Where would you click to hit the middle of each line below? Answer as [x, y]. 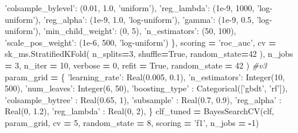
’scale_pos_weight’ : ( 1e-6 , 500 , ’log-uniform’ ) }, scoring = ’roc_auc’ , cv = [140, 42]
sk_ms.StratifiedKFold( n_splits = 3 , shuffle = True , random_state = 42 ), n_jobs [149, 54]
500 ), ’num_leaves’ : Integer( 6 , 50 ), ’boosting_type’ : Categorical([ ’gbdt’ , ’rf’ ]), [146, 88]
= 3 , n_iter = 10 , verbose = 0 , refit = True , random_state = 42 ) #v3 [136, 65]
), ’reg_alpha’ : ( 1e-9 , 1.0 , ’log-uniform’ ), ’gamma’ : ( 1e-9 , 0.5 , [144, 19]
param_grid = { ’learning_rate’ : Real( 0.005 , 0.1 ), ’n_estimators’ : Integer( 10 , [145, 76]
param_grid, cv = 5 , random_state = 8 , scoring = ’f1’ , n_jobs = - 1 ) [132, 122]
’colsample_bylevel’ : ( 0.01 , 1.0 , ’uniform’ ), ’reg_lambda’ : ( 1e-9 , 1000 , [130, 8]
